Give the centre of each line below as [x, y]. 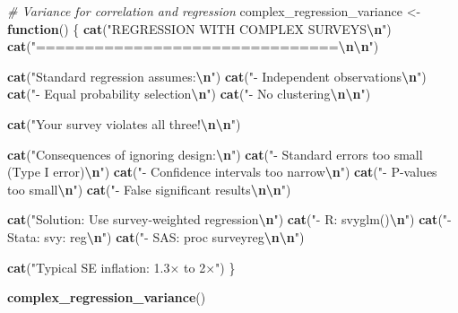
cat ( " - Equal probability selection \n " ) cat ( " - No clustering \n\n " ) [189, 94]
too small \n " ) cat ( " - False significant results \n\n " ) [149, 189]
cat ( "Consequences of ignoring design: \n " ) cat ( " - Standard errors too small [215, 154]
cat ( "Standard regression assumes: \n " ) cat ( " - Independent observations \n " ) [217, 76]
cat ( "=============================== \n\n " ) [193, 46]
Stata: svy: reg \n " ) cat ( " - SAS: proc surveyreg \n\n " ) [156, 236]
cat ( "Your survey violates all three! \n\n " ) [124, 123]
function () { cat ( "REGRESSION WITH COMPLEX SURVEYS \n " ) [199, 28]
